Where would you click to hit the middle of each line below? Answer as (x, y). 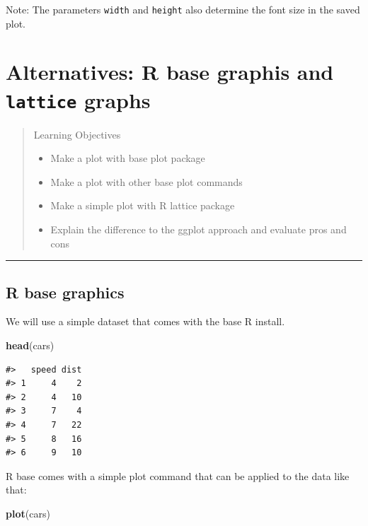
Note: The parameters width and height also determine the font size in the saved (183, 9)
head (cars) (30, 345)
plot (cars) (28, 513)
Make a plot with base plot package (128, 158)
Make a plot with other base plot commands (146, 181)
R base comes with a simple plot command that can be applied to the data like (178, 475)
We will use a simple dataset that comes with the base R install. (145, 321)
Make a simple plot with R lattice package (143, 205)
